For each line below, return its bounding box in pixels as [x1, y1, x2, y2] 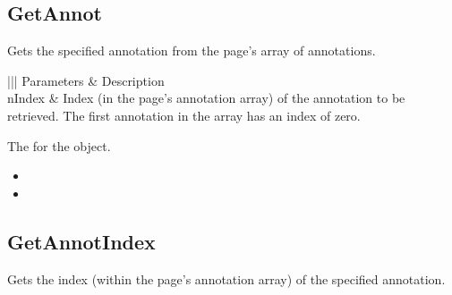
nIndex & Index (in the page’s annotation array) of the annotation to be [7, 88, 405, 107]
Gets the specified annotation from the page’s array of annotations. [7, 41, 376, 60]
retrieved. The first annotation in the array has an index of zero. [7, 105, 361, 124]
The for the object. [7, 136, 111, 155]
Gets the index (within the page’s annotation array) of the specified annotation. [7, 269, 446, 288]
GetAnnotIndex [7, 227, 156, 255]
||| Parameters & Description [7, 71, 165, 89]
